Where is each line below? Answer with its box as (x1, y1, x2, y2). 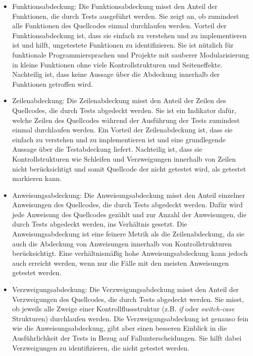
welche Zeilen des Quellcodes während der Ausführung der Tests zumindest (12, 115, 240, 125)
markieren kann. (12, 173, 62, 183)
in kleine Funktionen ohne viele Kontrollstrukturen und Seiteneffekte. (12, 59, 223, 69)
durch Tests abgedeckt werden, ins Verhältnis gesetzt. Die (12, 219, 187, 229)
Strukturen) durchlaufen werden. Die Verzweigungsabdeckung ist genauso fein (12, 313, 249, 323)
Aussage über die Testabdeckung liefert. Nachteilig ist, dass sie (12, 144, 202, 154)
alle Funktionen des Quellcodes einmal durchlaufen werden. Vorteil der (12, 20, 227, 31)
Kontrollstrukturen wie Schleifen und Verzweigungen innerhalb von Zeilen (12, 153, 236, 164)
